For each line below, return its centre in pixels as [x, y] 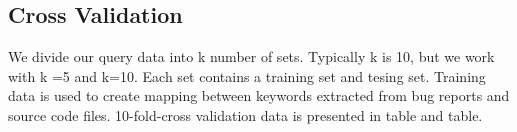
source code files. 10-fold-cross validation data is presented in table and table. [245, 114]
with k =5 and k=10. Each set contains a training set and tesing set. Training [247, 75]
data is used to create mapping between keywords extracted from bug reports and [259, 95]
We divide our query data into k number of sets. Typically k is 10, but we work [251, 56]
